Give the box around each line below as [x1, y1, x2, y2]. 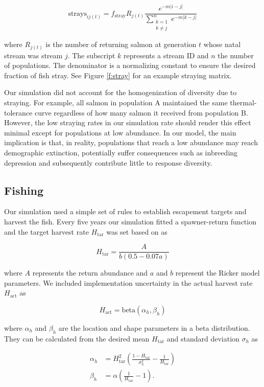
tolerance [4, 107, 33, 118]
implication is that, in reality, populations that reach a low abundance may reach [4, 137, 258, 148]
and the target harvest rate [4, 226, 89, 237]
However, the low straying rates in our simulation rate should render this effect [4, 117, 251, 128]
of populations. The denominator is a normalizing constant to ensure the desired [4, 60, 256, 71]
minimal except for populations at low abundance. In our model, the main [4, 127, 236, 138]
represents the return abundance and [32, 267, 148, 278]
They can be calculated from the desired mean [4, 333, 150, 344]
